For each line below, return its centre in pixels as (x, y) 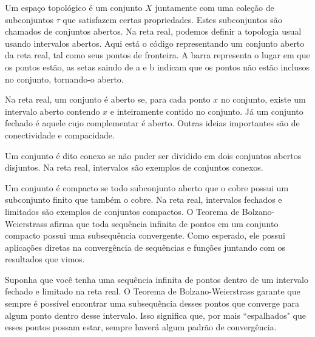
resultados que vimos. (45, 259)
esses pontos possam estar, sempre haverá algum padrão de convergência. (141, 327)
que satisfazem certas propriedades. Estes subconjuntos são (172, 19)
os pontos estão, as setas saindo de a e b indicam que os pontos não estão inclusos (157, 66)
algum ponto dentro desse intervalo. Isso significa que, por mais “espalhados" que (155, 315)
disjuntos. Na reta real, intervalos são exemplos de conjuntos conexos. (134, 167)
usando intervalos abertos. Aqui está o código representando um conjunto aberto (155, 43)
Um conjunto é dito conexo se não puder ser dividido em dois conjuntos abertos (153, 155)
